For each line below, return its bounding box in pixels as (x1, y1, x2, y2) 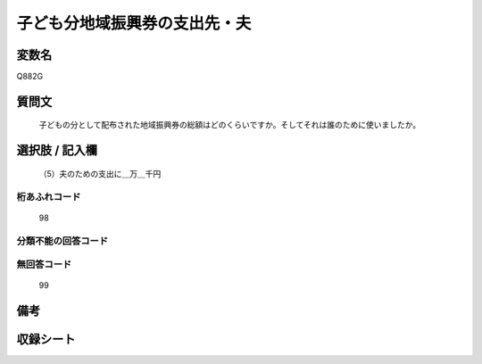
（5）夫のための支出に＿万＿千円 (38, 168, 162, 178)
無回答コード (16, 259, 72, 271)
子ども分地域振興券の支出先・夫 (16, 13, 252, 33)
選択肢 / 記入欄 (16, 143, 98, 158)
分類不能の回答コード (16, 235, 109, 247)
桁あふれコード (16, 190, 81, 203)
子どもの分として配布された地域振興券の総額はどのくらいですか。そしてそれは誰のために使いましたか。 (38, 120, 421, 130)
